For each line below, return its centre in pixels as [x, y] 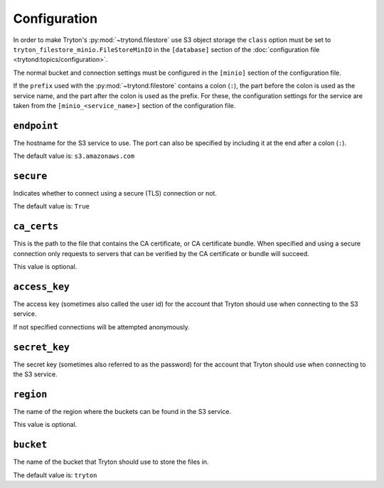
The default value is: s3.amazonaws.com [74, 156]
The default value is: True [52, 206]
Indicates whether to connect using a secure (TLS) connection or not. [115, 193]
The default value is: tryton [55, 475]
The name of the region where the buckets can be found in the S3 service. [122, 412]
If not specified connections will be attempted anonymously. [101, 327]
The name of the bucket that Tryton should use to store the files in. [111, 462]
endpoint [36, 126]
